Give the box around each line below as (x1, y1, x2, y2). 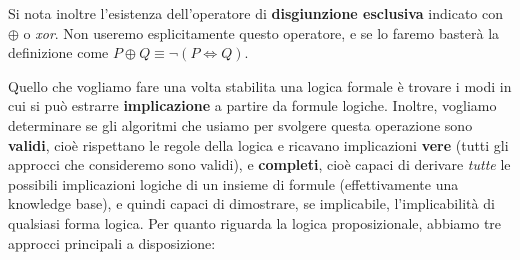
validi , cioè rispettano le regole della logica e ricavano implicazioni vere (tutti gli (8, 134, 509, 155)
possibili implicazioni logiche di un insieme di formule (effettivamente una (8, 173, 459, 194)
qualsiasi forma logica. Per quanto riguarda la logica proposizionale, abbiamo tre (8, 212, 502, 233)
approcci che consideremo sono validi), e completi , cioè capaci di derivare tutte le (8, 154, 511, 175)
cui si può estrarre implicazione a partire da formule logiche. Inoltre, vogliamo (8, 95, 497, 116)
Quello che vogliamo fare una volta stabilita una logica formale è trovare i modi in (8, 75, 512, 96)
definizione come (8, 42, 109, 63)
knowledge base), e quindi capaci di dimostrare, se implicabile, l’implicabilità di (8, 193, 495, 214)
